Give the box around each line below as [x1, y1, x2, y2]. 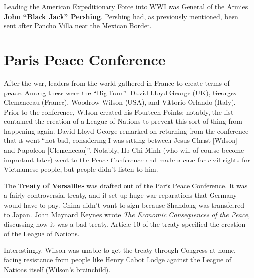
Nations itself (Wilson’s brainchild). [4, 264, 111, 274]
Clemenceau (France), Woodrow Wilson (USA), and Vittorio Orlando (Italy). [4, 97, 236, 107]
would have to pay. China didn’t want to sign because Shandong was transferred [4, 200, 245, 210]
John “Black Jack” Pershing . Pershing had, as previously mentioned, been [4, 11, 238, 21]
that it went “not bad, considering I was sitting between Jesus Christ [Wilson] [4, 135, 237, 145]
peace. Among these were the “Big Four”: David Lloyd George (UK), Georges [4, 87, 236, 97]
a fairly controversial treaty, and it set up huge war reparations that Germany [4, 190, 237, 200]
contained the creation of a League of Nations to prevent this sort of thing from [4, 116, 242, 126]
